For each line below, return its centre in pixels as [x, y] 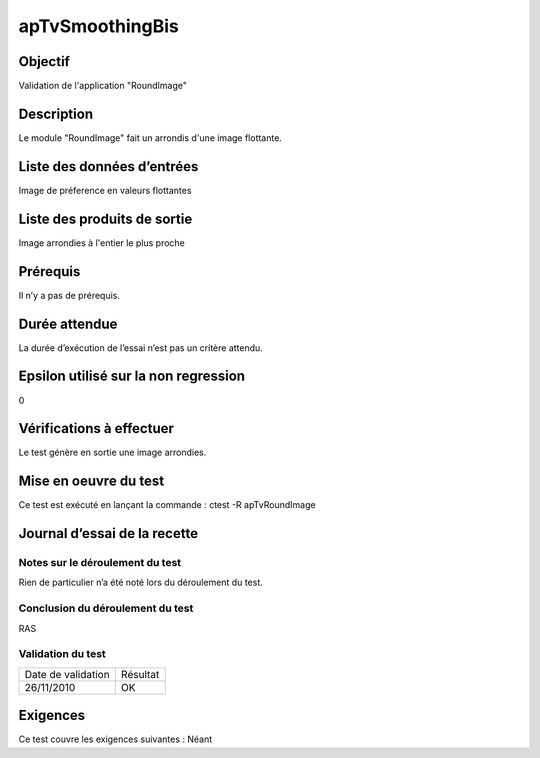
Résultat [140, 674]
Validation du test [62, 654]
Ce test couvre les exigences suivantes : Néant [115, 739]
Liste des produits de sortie [105, 218]
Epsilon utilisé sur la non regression [131, 376]
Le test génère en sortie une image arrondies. [112, 452]
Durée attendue [68, 323]
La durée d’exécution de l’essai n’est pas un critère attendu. [141, 347]
